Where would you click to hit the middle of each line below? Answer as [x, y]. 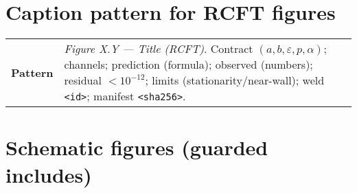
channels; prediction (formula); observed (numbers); [188, 65]
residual [83, 80]
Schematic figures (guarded [137, 147]
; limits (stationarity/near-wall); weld [235, 80]
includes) [49, 174]
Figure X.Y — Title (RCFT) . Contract [159, 49]
